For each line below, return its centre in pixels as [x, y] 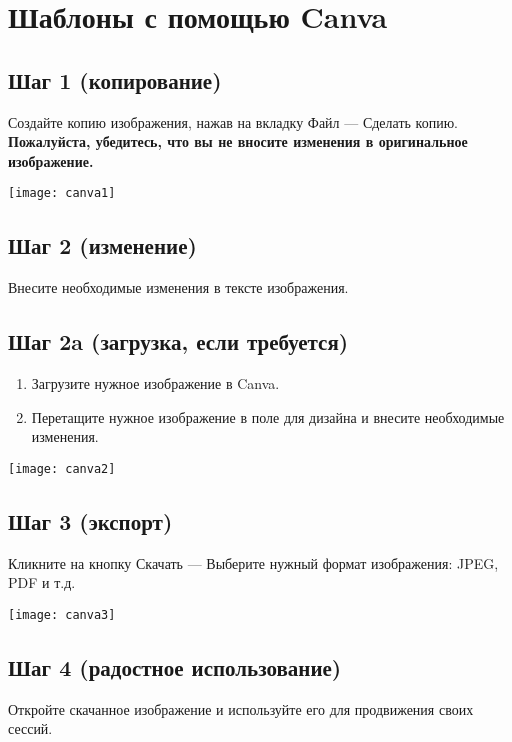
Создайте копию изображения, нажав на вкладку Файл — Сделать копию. [233, 121]
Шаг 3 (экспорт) [90, 520]
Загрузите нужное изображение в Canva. [155, 383]
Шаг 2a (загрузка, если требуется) [178, 341]
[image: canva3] [62, 614]
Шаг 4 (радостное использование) [175, 666]
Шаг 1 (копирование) [115, 79]
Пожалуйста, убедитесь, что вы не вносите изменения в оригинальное [238, 141]
